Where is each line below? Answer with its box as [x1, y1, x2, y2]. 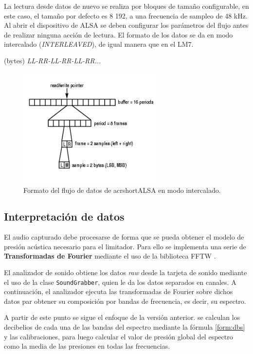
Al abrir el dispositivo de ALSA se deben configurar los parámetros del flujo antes [4, 20, 249, 30]
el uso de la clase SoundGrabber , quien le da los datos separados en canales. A [4, 277, 236, 287]
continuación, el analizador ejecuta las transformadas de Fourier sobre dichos [4, 286, 233, 297]
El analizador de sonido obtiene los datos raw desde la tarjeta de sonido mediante [4, 267, 247, 277]
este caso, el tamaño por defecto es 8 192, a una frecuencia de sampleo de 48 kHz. [4, 10, 248, 20]
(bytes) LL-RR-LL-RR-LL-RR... [4, 55, 101, 65]
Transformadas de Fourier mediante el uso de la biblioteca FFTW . [4, 251, 216, 261]
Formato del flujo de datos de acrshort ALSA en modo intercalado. [23, 185, 221, 195]
